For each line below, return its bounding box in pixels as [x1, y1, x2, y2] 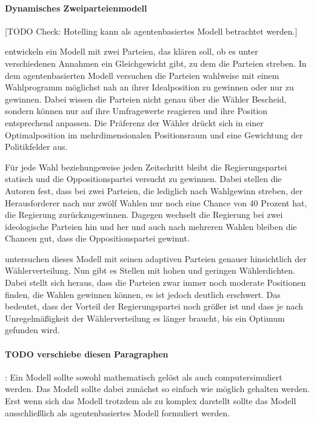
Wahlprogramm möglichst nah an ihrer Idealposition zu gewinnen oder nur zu [5, 81, 294, 93]
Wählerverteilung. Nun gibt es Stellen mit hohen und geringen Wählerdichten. [5, 264, 296, 277]
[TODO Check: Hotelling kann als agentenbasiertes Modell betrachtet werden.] [5, 24, 298, 37]
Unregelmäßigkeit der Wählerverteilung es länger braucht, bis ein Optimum [5, 311, 285, 324]
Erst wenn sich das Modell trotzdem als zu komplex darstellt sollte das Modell [5, 394, 296, 407]
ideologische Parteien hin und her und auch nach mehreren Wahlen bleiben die [5, 220, 297, 232]
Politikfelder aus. [5, 140, 68, 153]
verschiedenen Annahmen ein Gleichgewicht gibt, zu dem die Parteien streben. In [5, 56, 307, 69]
